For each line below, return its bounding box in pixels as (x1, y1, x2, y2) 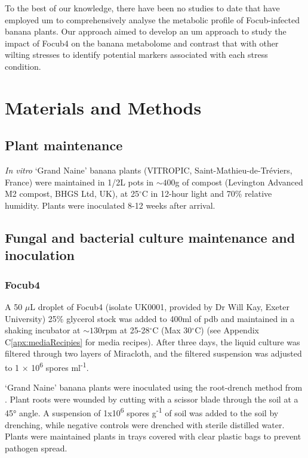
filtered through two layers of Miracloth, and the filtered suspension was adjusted (5, 347, 302, 360)
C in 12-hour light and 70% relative (141, 187, 272, 200)
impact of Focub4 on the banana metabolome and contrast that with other (5, 36, 279, 49)
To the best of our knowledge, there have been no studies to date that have (5, 2, 280, 14)
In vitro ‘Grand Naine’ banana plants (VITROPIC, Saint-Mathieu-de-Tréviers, (5, 164, 292, 177)
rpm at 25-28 (102, 324, 150, 336)
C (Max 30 (152, 324, 192, 336)
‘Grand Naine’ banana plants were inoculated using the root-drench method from (5, 381, 303, 394)
